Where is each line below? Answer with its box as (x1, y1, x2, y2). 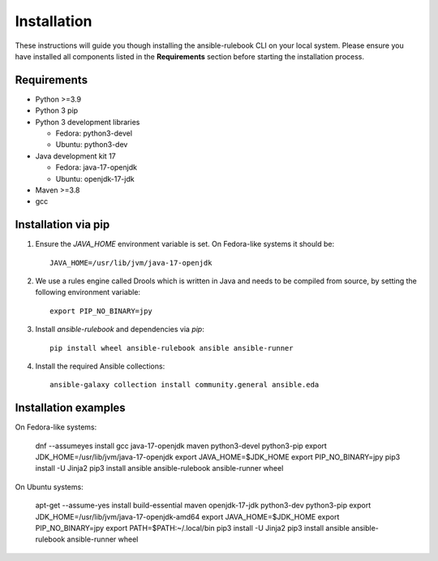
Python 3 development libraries (35, 117, 140, 127)
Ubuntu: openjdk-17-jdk (55, 174, 135, 183)
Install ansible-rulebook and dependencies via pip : (35, 325, 204, 334)
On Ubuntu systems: (15, 481, 84, 491)
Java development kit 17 (35, 151, 117, 161)
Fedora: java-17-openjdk (55, 162, 138, 172)
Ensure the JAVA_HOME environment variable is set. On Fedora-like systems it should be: (35, 240, 335, 249)
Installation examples (15, 401, 126, 415)
